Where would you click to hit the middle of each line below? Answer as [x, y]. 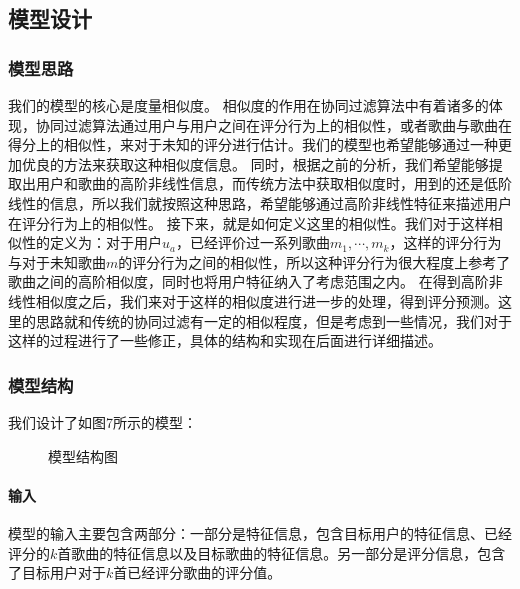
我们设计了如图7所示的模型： [102, 421]
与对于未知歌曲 [57, 261]
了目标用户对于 [57, 572]
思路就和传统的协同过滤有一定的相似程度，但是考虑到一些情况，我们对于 [273, 320]
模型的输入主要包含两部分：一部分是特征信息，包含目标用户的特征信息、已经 [260, 532]
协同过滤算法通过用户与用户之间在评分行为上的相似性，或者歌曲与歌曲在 [273, 124]
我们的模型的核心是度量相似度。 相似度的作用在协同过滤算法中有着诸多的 [248, 105]
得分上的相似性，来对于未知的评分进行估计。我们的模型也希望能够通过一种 [253, 144]
